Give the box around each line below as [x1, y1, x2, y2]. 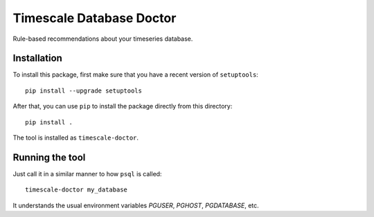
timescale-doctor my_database [25, 186, 128, 194]
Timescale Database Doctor [12, 10, 177, 26]
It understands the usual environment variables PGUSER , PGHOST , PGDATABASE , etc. [12, 201, 259, 209]
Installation [12, 53, 62, 64]
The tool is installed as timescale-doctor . [12, 133, 139, 142]
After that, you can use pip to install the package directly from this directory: [12, 102, 233, 111]
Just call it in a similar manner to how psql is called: [12, 169, 162, 178]
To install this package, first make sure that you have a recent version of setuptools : [12, 70, 259, 79]
